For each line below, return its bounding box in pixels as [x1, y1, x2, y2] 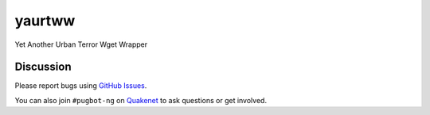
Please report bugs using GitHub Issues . [14, 81, 147, 90]
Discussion [14, 60, 72, 74]
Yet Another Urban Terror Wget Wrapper [14, 40, 147, 49]
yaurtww [14, 12, 76, 29]
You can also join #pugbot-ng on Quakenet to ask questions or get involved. [14, 95, 267, 105]
